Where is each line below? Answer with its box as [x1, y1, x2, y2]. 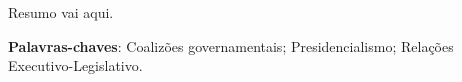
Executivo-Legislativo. [8, 55, 143, 76]
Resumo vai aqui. [8, 2, 114, 22]
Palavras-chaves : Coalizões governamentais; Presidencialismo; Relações [8, 35, 454, 56]
